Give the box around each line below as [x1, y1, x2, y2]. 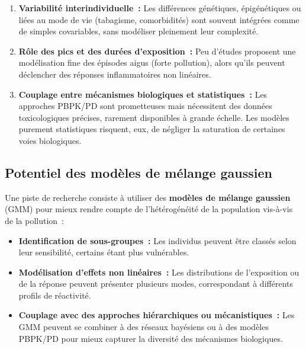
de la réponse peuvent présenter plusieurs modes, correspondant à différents [18, 277, 293, 290]
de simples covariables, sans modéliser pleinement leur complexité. [18, 25, 259, 37]
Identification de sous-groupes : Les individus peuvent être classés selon [18, 234, 297, 246]
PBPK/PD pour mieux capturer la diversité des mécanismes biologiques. [18, 332, 283, 344]
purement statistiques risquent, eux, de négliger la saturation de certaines [18, 123, 285, 135]
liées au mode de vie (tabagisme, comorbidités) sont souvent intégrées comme [18, 13, 299, 25]
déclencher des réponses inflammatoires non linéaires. [18, 68, 211, 80]
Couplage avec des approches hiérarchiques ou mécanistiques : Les [18, 309, 295, 321]
